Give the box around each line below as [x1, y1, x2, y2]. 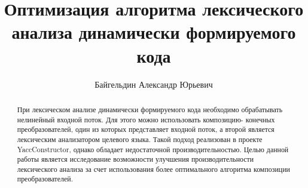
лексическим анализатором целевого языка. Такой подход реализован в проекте [17, 134, 263, 144]
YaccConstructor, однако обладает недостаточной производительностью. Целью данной [17, 144, 289, 154]
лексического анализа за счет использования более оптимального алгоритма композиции [17, 164, 290, 174]
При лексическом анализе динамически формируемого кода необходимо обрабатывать [17, 104, 283, 114]
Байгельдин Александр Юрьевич [94, 78, 213, 90]
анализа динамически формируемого [11, 20, 296, 44]
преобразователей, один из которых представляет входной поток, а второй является [17, 124, 275, 134]
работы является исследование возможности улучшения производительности [17, 154, 254, 164]
